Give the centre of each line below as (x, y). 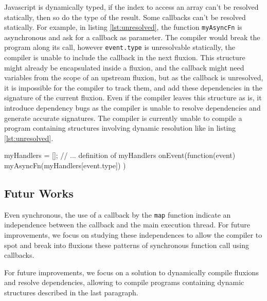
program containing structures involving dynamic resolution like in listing (120, 128)
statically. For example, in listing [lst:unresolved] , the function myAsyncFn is (123, 27)
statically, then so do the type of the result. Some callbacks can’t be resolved (125, 17)
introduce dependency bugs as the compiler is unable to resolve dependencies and (132, 108)
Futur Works (39, 193)
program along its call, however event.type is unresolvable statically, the (120, 47)
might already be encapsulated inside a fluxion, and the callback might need (124, 67)
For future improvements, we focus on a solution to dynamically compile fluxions (131, 272)
